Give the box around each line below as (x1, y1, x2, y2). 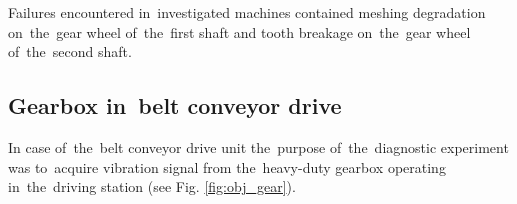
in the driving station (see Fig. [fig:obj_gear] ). (8, 176, 296, 197)
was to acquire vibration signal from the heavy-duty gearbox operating (8, 156, 446, 177)
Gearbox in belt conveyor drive (8, 90, 342, 121)
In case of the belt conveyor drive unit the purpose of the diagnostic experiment (8, 136, 509, 157)
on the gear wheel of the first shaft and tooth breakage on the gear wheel (8, 21, 471, 42)
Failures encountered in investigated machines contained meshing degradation (8, 2, 486, 22)
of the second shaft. (8, 41, 132, 62)
